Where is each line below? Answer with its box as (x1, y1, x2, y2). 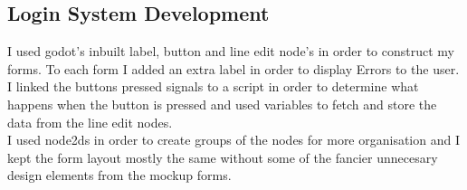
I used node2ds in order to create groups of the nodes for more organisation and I (7, 130, 460, 149)
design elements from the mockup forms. (7, 166, 232, 185)
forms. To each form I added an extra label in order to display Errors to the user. (7, 59, 460, 78)
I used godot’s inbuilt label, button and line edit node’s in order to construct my (7, 42, 454, 61)
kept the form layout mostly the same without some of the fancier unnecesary (7, 147, 438, 166)
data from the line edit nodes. (7, 112, 173, 131)
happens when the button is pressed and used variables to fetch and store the (7, 94, 437, 113)
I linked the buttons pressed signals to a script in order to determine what (7, 77, 419, 96)
